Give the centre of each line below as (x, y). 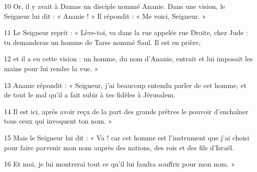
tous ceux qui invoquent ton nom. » (58, 121)
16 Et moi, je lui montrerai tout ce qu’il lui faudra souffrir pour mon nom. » (120, 164)
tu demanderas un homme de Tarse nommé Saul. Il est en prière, (102, 42)
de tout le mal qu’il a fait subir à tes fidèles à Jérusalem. (90, 95)
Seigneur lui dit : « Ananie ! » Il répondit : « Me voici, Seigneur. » (105, 16)
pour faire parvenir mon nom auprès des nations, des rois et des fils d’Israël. (119, 147)
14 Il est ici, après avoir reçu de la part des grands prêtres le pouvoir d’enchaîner (126, 111)
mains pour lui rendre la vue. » (51, 68)
